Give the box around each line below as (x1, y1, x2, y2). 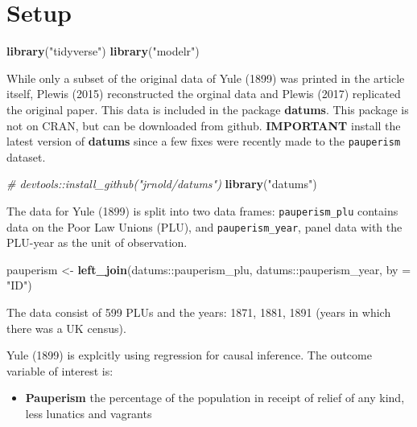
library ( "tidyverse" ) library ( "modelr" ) (6, 43, 200, 60)
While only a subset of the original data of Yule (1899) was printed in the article (6, 69, 405, 86)
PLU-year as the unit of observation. (6, 234, 188, 251)
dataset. (6, 148, 46, 165)
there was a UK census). (6, 319, 126, 336)
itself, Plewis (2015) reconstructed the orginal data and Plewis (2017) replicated (6, 85, 401, 102)
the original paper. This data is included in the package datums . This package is (6, 101, 409, 117)
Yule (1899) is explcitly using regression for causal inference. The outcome (6, 347, 372, 363)
